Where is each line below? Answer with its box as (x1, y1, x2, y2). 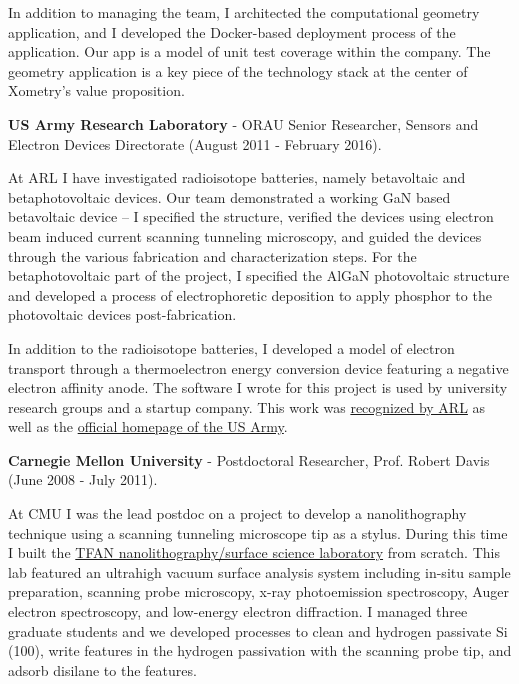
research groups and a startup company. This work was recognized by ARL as (8, 396, 486, 417)
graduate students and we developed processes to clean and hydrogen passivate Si (8, 620, 508, 641)
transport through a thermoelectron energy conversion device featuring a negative (8, 357, 509, 378)
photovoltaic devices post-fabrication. (8, 304, 237, 325)
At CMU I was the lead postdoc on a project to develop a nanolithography (8, 503, 467, 524)
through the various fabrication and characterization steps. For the (8, 245, 417, 266)
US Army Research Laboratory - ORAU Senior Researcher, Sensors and (8, 113, 479, 134)
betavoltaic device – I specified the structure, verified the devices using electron (8, 206, 494, 227)
